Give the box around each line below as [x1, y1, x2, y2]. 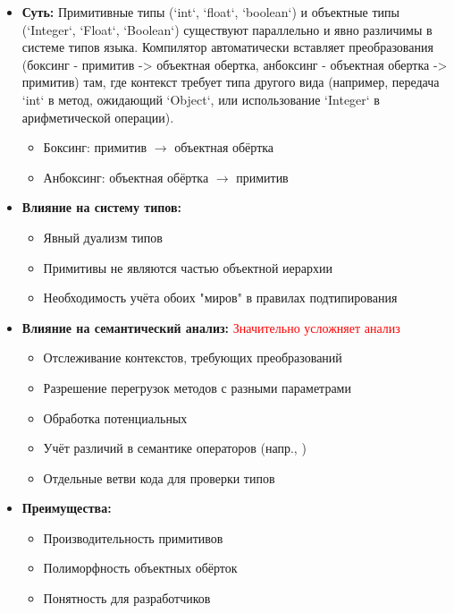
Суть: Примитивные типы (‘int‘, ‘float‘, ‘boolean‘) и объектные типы [21, 3, 399, 21]
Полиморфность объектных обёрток [43, 558, 238, 577]
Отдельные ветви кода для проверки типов [43, 468, 275, 487]
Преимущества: [21, 498, 112, 517]
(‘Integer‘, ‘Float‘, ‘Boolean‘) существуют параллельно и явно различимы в [21, 20, 433, 38]
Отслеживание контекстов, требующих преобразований [43, 348, 342, 367]
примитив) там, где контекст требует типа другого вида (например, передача [21, 72, 440, 91]
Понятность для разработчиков [43, 589, 211, 608]
